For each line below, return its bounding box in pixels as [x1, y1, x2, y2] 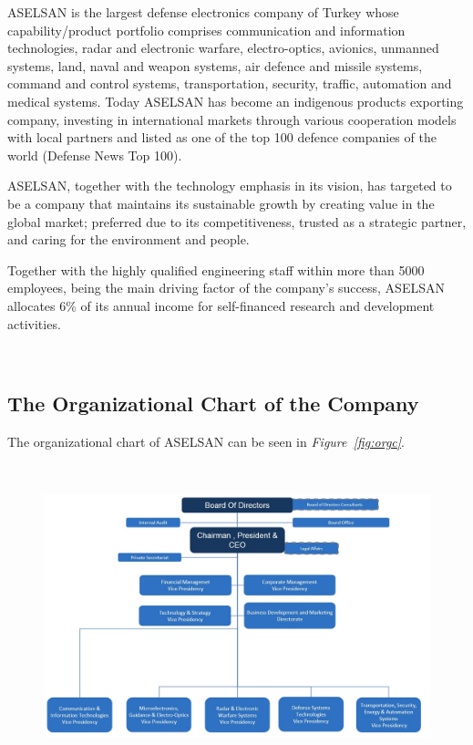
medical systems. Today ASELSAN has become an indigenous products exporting [7, 91, 464, 110]
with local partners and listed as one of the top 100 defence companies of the [7, 128, 437, 147]
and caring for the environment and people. [7, 230, 250, 249]
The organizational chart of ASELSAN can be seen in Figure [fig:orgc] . [7, 431, 405, 450]
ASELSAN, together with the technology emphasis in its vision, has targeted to [7, 176, 452, 195]
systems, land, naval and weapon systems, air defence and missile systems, [7, 56, 423, 75]
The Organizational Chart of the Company [7, 389, 419, 418]
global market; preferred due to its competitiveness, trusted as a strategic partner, [7, 212, 467, 231]
